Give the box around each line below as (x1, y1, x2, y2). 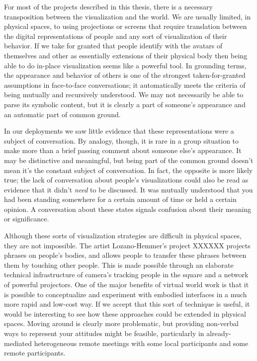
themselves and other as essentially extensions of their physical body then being (4, 50, 248, 60)
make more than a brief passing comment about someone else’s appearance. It (4, 145, 242, 156)
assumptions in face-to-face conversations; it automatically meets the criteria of (4, 79, 246, 90)
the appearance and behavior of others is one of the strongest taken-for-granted (4, 70, 246, 80)
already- (206, 328, 231, 338)
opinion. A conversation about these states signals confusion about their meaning (4, 203, 252, 214)
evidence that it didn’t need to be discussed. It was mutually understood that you (4, 184, 253, 194)
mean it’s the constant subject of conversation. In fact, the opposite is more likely (4, 165, 253, 175)
